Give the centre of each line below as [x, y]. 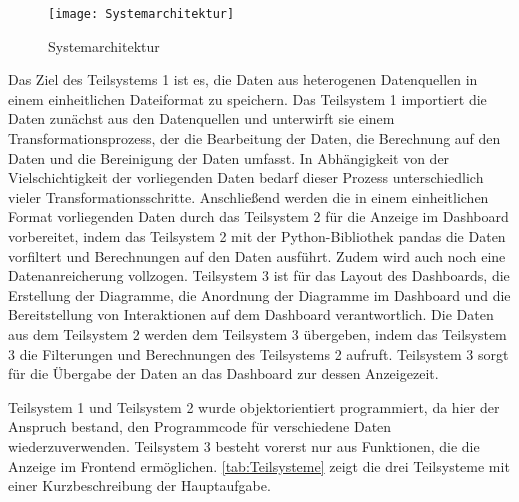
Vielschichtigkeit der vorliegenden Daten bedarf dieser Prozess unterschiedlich [246, 177]
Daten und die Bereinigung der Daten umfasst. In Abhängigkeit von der [229, 157]
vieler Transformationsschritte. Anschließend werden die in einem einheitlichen [248, 196]
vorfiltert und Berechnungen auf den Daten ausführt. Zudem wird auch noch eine [257, 255]
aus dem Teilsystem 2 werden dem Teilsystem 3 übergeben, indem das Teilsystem [257, 333]
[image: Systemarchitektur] [141, 14]
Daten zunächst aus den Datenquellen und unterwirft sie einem [201, 118]
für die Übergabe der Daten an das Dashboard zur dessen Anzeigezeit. [223, 373]
